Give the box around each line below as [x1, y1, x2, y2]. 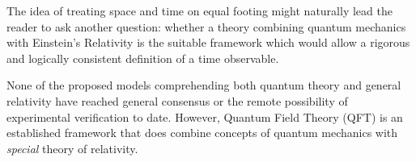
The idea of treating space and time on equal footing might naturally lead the [6, 2, 393, 19]
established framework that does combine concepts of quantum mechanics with [6, 124, 398, 141]
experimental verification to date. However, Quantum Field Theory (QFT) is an [6, 108, 403, 125]
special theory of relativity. [6, 139, 138, 156]
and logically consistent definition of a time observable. [6, 49, 279, 66]
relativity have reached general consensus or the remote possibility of [6, 92, 348, 109]
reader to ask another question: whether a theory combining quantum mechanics [6, 18, 406, 35]
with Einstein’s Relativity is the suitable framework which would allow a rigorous [6, 34, 410, 51]
